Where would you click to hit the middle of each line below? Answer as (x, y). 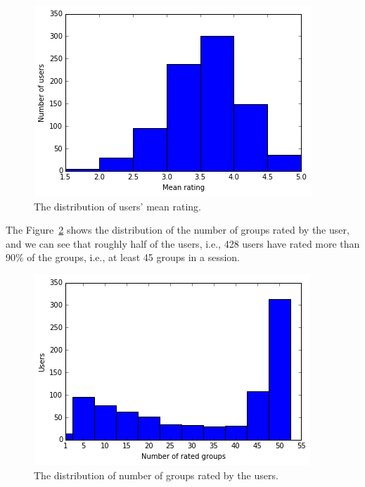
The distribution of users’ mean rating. (117, 206)
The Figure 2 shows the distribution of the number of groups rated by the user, (178, 230)
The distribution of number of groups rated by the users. (156, 475)
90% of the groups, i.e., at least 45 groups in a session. (123, 257)
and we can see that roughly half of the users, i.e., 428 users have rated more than (183, 243)
